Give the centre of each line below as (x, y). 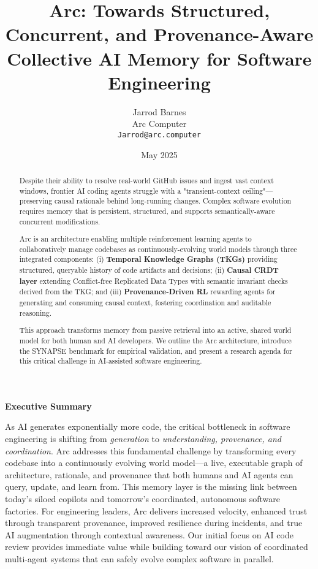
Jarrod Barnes (159, 111)
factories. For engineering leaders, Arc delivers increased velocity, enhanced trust (156, 510)
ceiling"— (258, 190)
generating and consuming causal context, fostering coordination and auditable (145, 303)
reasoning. (36, 312)
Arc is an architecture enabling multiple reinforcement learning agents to (135, 239)
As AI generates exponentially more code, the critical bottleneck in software (148, 426)
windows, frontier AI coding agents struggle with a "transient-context (130, 190)
